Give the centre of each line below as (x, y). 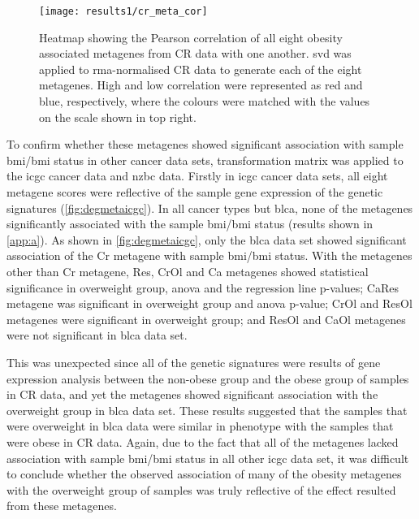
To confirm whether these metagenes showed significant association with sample (205, 144)
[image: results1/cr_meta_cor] (123, 11)
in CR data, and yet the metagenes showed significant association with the (192, 394)
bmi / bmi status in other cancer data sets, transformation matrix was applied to (205, 160)
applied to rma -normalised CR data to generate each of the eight (201, 69)
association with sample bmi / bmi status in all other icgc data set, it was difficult (208, 458)
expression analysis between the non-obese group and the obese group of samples (208, 378)
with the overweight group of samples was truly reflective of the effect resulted (201, 489)
